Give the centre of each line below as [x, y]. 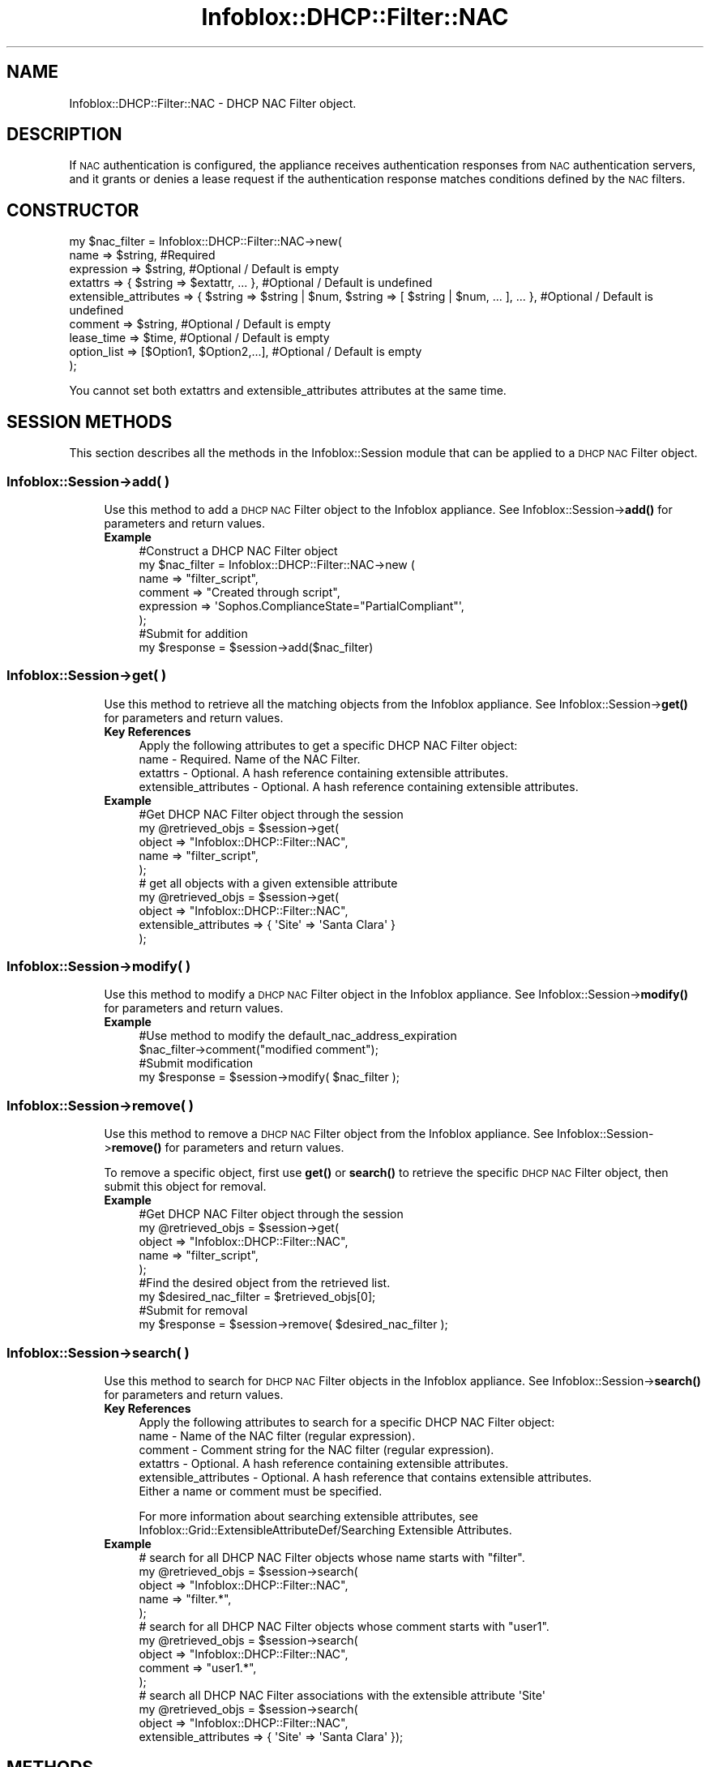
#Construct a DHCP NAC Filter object [238, 550]
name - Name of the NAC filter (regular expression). [277, 1435]
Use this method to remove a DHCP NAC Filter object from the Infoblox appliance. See [329, 1134]
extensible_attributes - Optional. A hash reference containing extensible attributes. [359, 786]
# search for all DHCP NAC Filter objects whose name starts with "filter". [332, 1557]
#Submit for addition [193, 633]
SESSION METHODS [90, 421]
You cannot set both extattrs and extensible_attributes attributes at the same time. [288, 391]
